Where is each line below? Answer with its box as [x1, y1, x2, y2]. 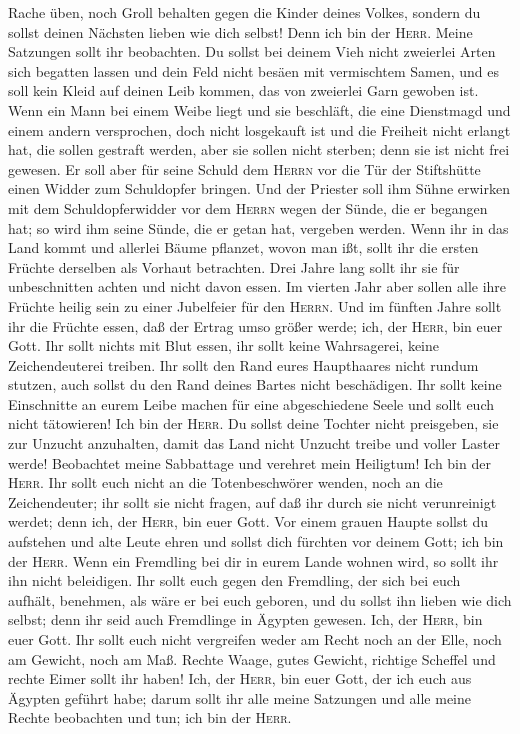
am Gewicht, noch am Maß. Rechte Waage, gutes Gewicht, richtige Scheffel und [8, 648, 496, 669]
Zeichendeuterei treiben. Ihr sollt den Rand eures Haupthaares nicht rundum [8, 354, 479, 375]
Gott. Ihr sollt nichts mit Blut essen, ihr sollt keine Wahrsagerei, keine [8, 335, 440, 356]
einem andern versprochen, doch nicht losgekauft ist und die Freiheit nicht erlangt [8, 119, 511, 140]
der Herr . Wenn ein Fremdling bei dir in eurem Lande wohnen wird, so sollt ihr [8, 550, 499, 571]
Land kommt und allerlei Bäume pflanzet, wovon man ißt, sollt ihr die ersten [8, 237, 479, 258]
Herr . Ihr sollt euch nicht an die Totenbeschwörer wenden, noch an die [8, 472, 443, 493]
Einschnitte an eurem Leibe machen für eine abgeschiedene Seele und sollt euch [8, 393, 494, 414]
